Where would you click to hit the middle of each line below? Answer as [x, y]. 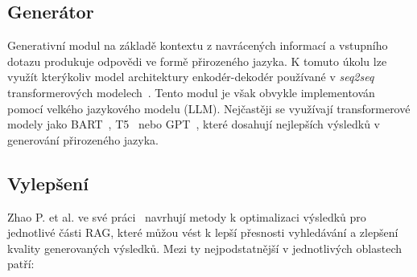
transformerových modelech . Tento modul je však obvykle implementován [191, 92]
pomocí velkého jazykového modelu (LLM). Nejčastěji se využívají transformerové [209, 108]
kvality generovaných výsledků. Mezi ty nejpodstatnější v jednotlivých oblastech [204, 248]
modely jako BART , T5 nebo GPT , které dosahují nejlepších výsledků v [194, 124]
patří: [21, 264]
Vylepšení [48, 183]
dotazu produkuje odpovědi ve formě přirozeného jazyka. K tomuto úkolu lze [197, 61]
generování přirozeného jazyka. [83, 139]
